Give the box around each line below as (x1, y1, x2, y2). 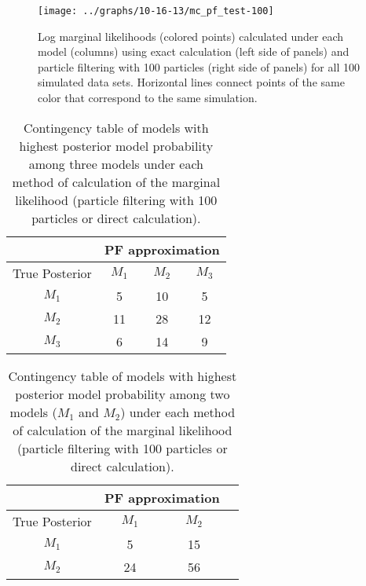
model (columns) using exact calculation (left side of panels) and (38, 43, 350, 60)
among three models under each (28, 154, 204, 173)
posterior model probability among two (15, 384, 230, 403)
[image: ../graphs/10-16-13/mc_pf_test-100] (38, 5, 274, 16)
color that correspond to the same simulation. (38, 90, 258, 106)
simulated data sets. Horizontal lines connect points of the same (38, 74, 345, 90)
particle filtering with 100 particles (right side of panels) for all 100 (38, 58, 360, 75)
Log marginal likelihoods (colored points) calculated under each (38, 27, 343, 44)
